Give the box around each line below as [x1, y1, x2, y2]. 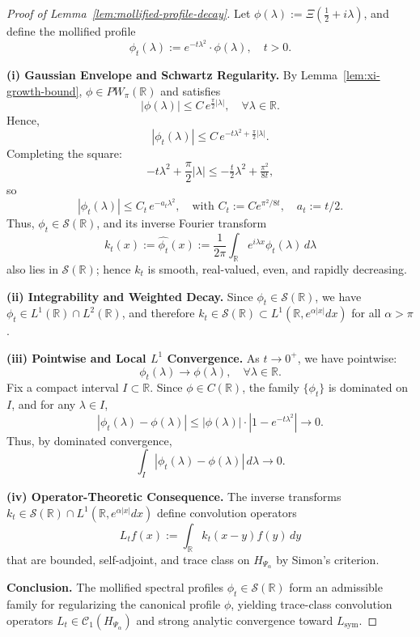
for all [351, 304, 381, 321]
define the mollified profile [6, 23, 136, 39]
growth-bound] [6, 82, 79, 99]
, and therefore [121, 304, 195, 321]
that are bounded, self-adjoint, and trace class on [6, 550, 250, 567]
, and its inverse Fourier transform [96, 214, 267, 231]
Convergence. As [167, 349, 260, 366]
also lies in [6, 260, 58, 277]
